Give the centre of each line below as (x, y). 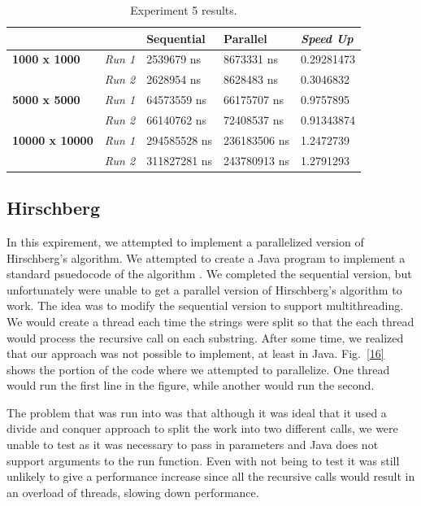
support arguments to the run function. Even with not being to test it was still (203, 460)
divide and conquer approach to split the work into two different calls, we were (202, 428)
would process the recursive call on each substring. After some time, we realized (205, 337)
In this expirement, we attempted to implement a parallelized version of (185, 241)
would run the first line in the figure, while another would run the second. (191, 385)
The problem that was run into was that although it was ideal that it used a (197, 412)
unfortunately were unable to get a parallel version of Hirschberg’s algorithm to (204, 289)
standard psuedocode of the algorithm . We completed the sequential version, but (209, 274)
